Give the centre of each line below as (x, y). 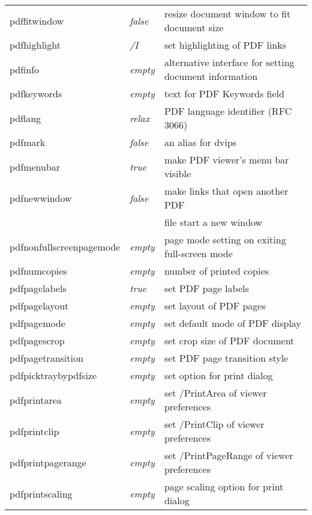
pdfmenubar (35, 166)
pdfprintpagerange (48, 462)
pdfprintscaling (41, 493)
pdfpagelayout (39, 306)
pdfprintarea (36, 400)
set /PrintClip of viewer (214, 424)
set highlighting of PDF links (225, 45)
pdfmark (28, 142)
